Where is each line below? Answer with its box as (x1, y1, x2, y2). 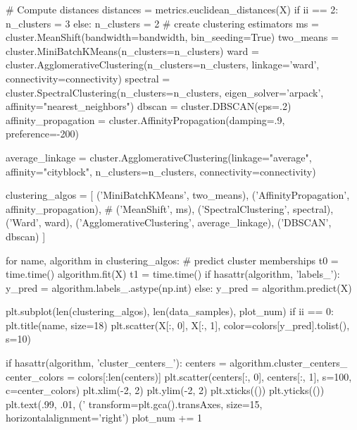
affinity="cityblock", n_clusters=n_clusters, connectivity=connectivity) (6, 164, 316, 178)
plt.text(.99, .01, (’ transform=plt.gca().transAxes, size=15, (6, 396, 263, 411)
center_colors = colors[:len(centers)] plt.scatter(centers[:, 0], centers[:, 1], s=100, (6, 369, 352, 383)
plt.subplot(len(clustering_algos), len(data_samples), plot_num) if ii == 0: (6, 304, 334, 319)
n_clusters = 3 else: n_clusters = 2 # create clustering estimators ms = (6, 16, 319, 30)
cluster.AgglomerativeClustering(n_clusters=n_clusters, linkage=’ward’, (6, 57, 320, 72)
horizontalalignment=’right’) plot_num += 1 (6, 410, 202, 425)
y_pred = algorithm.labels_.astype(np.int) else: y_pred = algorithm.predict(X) (6, 280, 352, 295)
